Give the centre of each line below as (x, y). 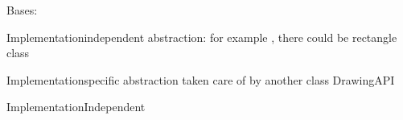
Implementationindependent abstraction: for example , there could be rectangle (202, 37)
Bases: (22, 10)
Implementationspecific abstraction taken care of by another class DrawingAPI (201, 79)
